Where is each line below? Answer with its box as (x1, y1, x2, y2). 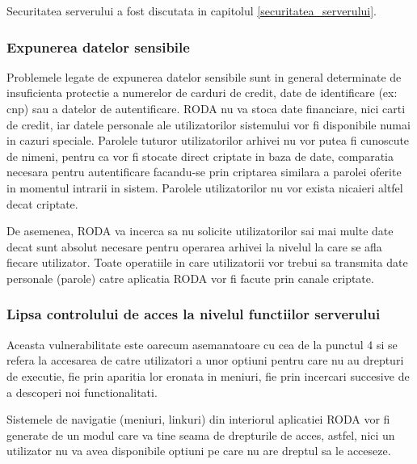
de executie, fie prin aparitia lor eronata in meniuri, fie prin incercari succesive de (6, 367, 410, 384)
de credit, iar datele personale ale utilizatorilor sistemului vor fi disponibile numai (6, 116, 411, 133)
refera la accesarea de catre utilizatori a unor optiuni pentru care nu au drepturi (6, 352, 404, 369)
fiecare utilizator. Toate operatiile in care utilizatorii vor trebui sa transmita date (6, 254, 408, 271)
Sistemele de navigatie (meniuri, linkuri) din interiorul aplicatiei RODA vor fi (6, 411, 390, 428)
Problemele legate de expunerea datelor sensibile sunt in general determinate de (6, 68, 402, 85)
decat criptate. (6, 195, 78, 212)
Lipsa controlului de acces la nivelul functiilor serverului (6, 304, 381, 324)
